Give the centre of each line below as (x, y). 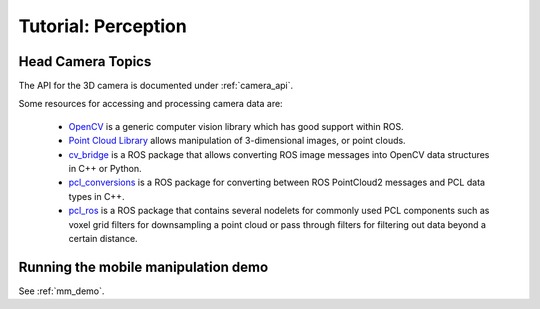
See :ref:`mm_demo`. (61, 291)
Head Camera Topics (85, 61)
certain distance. (103, 238)
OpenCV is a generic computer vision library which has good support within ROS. (236, 126)
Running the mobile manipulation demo (143, 266)
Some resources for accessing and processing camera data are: (151, 104)
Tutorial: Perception (102, 26)
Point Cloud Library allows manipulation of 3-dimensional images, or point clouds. (237, 141)
